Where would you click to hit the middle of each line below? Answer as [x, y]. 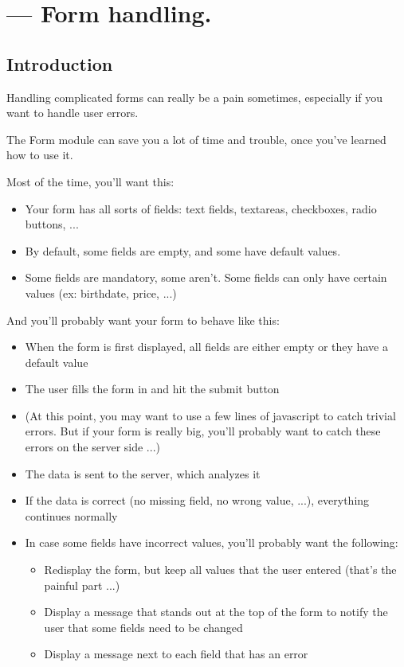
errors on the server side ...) [92, 447]
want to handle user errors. [73, 113]
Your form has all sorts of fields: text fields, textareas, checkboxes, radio [201, 208]
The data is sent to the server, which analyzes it [143, 473]
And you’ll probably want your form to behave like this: [143, 320]
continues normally [71, 515]
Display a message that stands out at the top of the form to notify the [216, 612]
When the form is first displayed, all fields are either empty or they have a [206, 347]
